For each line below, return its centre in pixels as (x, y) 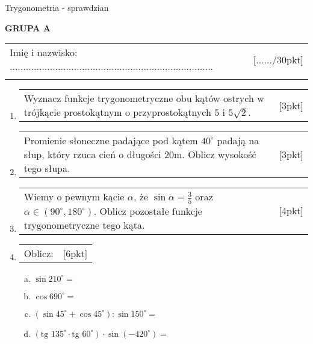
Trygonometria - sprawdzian (57, 7)
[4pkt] (291, 211)
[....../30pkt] (278, 59)
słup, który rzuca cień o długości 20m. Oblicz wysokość (140, 154)
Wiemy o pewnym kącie (74, 197)
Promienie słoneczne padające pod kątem (111, 141)
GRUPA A (28, 27)
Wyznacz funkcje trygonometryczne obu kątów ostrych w (144, 98)
